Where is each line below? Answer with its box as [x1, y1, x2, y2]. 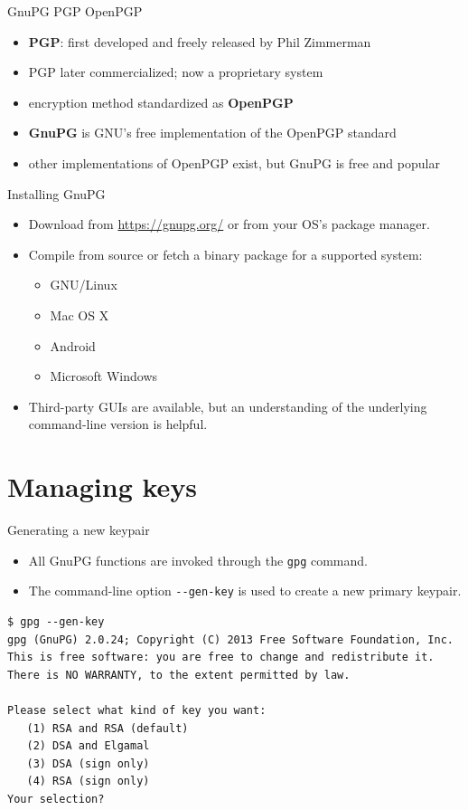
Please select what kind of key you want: [7, 703, 267, 717]
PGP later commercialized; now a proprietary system [28, 62, 323, 81]
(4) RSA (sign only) [26, 775, 150, 788]
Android [50, 336, 96, 355]
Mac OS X [50, 305, 109, 324]
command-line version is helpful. [28, 415, 208, 434]
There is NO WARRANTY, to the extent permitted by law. [7, 668, 351, 681]
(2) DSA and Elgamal [26, 739, 150, 753]
